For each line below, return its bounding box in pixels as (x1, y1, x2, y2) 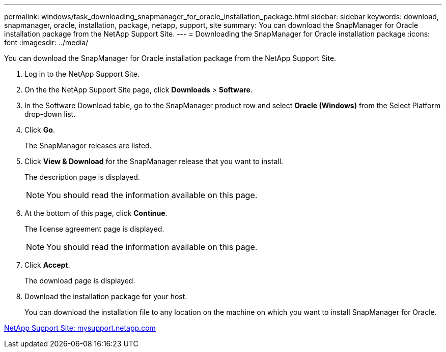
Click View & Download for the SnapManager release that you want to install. (24, 157, 284, 166)
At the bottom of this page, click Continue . (24, 209, 168, 217)
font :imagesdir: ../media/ (4, 38, 89, 47)
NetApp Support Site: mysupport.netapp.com (4, 324, 156, 332)
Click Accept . (24, 261, 70, 269)
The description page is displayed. (24, 173, 140, 181)
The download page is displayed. (24, 276, 135, 285)
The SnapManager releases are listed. (24, 141, 152, 150)
